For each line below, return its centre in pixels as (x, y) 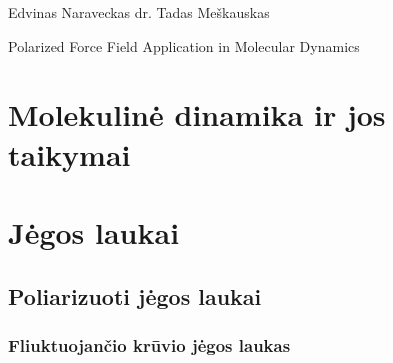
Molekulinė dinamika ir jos (197, 114)
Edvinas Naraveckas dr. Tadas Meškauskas (139, 12)
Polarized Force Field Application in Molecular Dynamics (184, 45)
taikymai (69, 153)
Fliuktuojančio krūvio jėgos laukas (149, 344)
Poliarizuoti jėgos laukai (135, 295)
